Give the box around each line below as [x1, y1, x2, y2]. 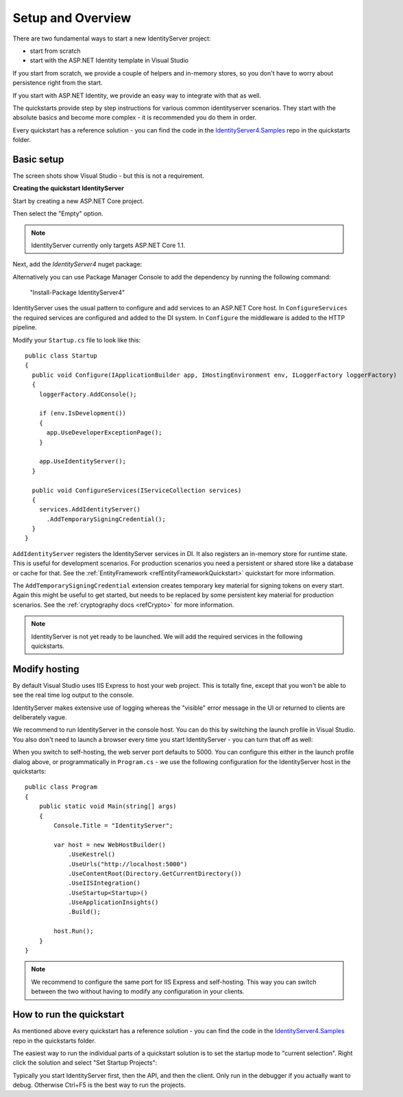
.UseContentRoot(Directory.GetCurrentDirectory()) [68, 869, 242, 877]
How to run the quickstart [12, 1009, 125, 1021]
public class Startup [25, 352, 97, 360]
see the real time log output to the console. [12, 691, 134, 700]
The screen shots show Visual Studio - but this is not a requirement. [12, 172, 205, 180]
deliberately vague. [12, 713, 67, 721]
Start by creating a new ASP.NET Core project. [12, 196, 144, 205]
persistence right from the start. [12, 79, 103, 87]
